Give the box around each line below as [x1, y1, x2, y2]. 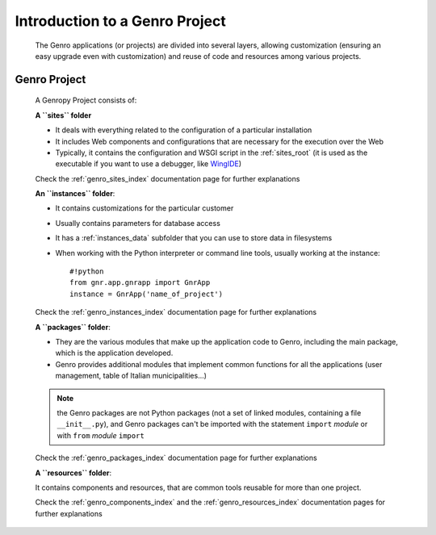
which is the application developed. [55, 348, 174, 358]
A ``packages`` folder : [35, 322, 111, 332]
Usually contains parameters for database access [55, 218, 221, 228]
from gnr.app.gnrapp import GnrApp [69, 278, 211, 287]
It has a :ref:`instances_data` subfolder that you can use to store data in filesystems [55, 233, 333, 243]
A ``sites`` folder [35, 110, 92, 120]
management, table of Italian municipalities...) [55, 371, 208, 381]
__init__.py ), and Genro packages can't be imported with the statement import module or [57, 420, 368, 429]
